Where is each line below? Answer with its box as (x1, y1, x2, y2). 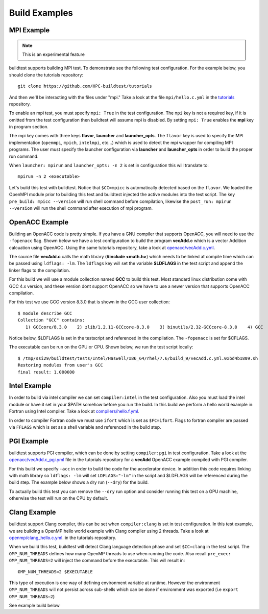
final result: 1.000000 (18, 369, 75, 375)
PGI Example (9, 437, 49, 445)
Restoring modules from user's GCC (18, 363, 103, 368)
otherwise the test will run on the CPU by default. (9, 495, 109, 501)
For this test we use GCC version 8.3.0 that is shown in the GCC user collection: (9, 299, 170, 305)
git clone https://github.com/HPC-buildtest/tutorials (18, 83, 152, 89)
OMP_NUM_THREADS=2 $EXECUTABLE (18, 569, 93, 574)
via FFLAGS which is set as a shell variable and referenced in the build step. (9, 424, 161, 430)
